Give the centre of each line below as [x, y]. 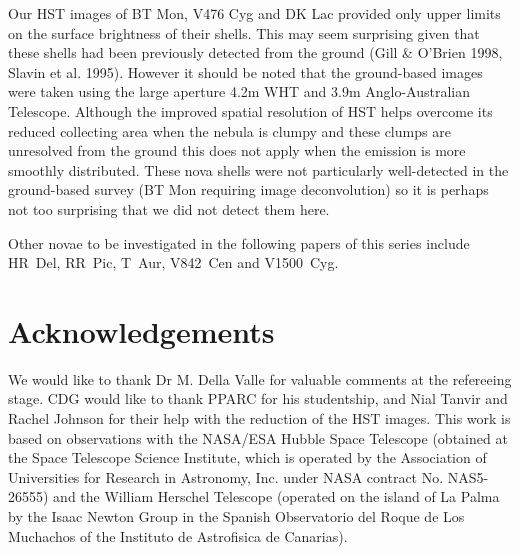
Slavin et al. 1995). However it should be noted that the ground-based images [245, 71]
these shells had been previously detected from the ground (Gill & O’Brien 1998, [255, 52]
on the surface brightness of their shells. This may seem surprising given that [244, 32]
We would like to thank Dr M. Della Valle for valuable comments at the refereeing [260, 378]
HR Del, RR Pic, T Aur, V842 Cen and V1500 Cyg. [173, 262]
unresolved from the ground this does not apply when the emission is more [237, 150]
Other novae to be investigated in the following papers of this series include [239, 242]
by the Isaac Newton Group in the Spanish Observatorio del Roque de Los [236, 516]
